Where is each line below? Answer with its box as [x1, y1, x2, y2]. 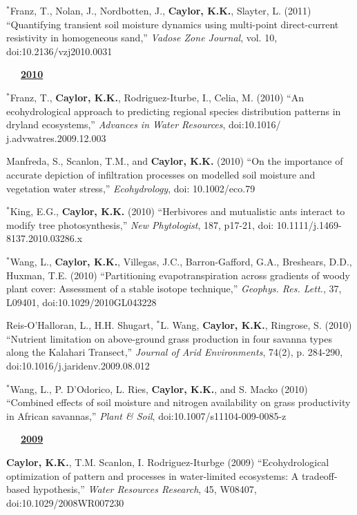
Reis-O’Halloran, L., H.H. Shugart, [6, 318, 153, 332]
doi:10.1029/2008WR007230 [6, 495, 124, 509]
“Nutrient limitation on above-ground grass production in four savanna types [6, 331, 332, 345]
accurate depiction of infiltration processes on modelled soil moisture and [6, 167, 316, 181]
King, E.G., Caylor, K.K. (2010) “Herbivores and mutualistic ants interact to [10, 204, 345, 219]
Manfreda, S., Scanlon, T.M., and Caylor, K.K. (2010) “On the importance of [6, 154, 343, 168]
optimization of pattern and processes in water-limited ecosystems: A [6, 468, 299, 483]
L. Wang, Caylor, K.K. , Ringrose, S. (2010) [160, 318, 352, 332]
